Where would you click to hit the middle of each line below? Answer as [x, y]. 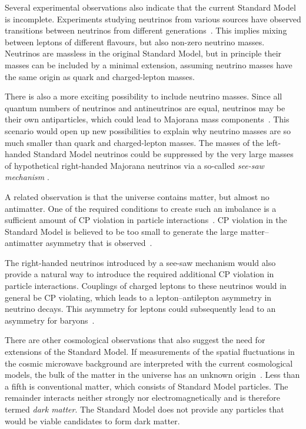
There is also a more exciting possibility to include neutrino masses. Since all [144, 96]
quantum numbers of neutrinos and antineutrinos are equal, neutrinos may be [145, 107]
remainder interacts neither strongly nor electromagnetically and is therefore [143, 398]
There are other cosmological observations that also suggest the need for [135, 340]
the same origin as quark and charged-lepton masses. [100, 76]
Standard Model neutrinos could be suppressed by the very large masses [164, 154]
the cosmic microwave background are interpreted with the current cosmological [149, 363]
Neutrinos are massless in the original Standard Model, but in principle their [143, 53]
